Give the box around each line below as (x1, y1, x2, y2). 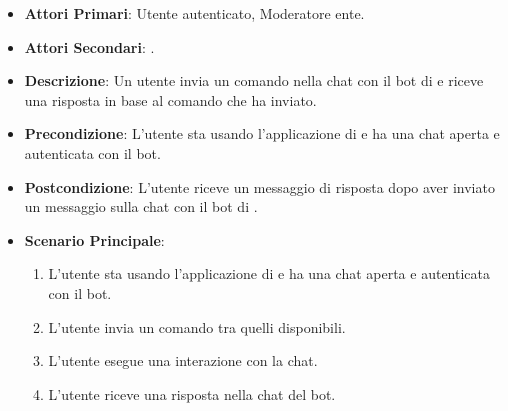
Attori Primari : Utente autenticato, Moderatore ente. (24, 3, 365, 23)
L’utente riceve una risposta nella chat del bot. (48, 383, 336, 404)
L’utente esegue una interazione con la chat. (48, 350, 318, 371)
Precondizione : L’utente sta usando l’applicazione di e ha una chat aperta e (24, 123, 500, 144)
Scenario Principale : (24, 229, 165, 250)
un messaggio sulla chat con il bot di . (24, 196, 258, 217)
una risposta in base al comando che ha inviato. (24, 89, 317, 110)
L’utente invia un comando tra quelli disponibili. (48, 316, 346, 337)
